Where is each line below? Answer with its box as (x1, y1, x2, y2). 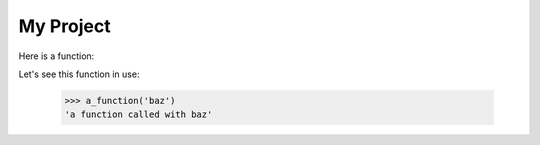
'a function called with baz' (64, 109, 213, 120)
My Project (18, 15, 111, 37)
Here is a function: (18, 50, 95, 62)
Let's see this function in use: (18, 68, 140, 80)
